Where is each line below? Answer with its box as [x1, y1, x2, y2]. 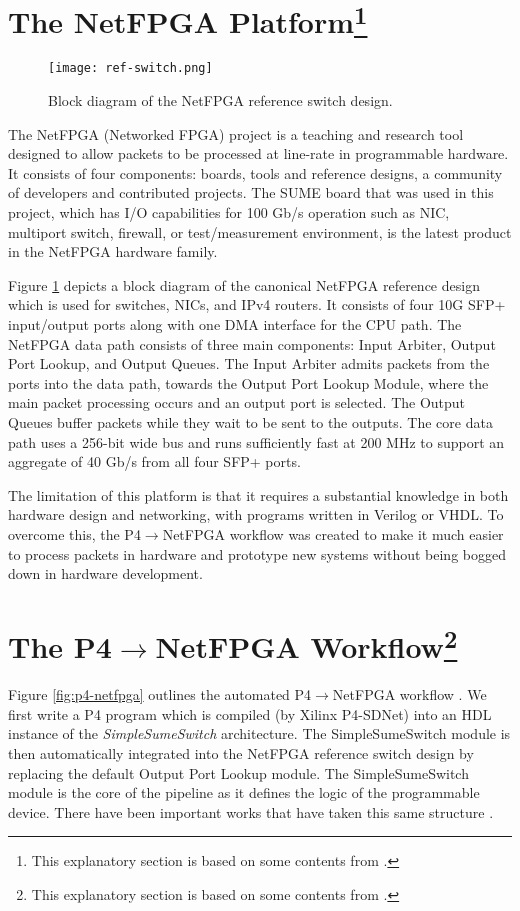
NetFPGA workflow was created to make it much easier [162, 523, 504, 544]
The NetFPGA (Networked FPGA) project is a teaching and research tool [8, 123, 464, 144]
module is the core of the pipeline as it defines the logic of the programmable [8, 782, 480, 803]
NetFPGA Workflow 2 [155, 621, 458, 667]
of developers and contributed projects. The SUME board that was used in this [8, 182, 494, 203]
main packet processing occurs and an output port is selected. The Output [8, 392, 466, 413]
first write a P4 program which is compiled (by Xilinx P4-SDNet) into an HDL [8, 703, 492, 724]
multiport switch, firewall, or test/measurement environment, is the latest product [8, 221, 512, 242]
